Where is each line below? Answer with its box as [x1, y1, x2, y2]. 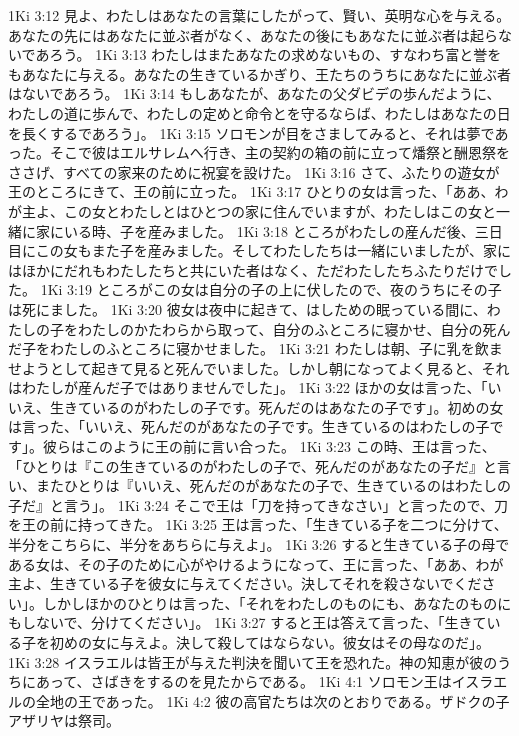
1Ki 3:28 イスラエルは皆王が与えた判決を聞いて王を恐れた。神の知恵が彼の [8, 651, 498, 672]
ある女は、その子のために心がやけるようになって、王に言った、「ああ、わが [8, 553, 504, 574]
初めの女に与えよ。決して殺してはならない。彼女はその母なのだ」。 [49, 632, 490, 652]
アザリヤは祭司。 [8, 710, 120, 731]
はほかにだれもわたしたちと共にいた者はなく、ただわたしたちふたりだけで [8, 259, 498, 280]
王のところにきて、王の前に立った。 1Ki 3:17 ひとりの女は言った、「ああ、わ [8, 181, 509, 202]
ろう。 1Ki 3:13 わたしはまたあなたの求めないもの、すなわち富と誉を [49, 44, 502, 65]
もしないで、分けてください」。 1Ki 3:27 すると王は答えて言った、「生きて [8, 612, 487, 633]
